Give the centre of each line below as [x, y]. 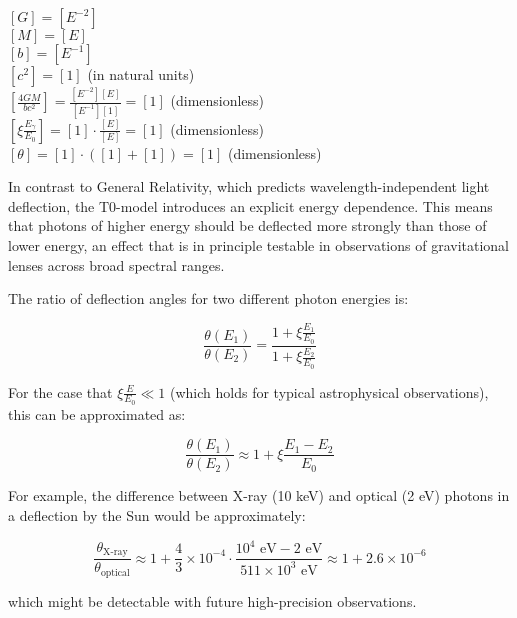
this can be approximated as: [97, 413]
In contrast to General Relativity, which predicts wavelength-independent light [249, 186]
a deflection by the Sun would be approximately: [157, 515]
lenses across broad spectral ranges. [116, 264]
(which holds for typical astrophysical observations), [329, 391]
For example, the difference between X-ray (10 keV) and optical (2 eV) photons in [259, 495]
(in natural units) [141, 74]
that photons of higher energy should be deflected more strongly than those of [247, 225]
